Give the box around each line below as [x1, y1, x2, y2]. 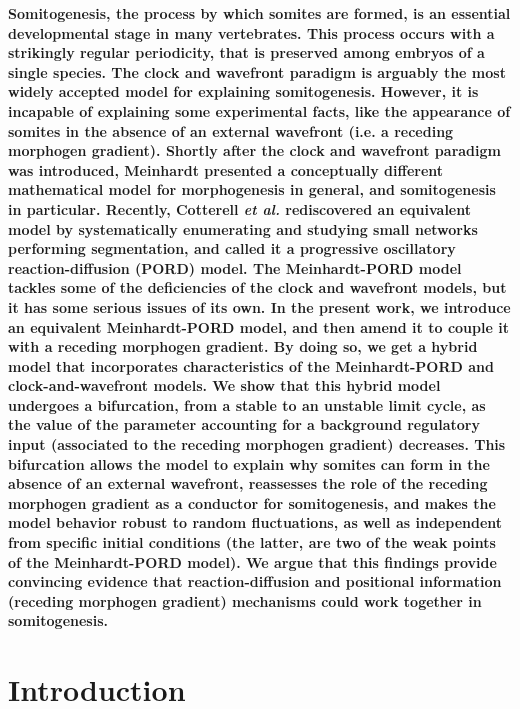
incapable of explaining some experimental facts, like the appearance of [8, 100, 511, 121]
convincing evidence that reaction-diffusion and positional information [8, 571, 502, 592]
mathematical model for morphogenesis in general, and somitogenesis [8, 179, 496, 200]
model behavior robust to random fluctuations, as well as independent [8, 512, 503, 533]
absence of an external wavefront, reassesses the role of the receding [8, 473, 488, 494]
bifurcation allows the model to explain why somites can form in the [8, 453, 490, 474]
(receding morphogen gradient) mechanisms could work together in [8, 590, 482, 611]
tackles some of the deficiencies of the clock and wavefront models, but [8, 277, 507, 298]
